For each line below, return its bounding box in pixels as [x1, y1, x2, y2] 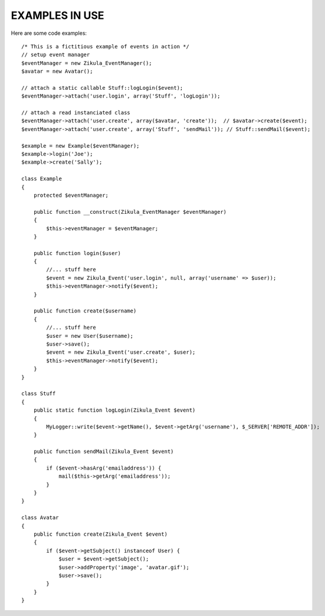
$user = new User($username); [46, 333, 134, 339]
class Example [21, 175, 62, 182]
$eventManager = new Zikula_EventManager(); [21, 60, 153, 66]
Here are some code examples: [11, 30, 87, 37]
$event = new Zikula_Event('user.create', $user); [46, 349, 196, 356]
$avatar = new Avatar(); [21, 68, 93, 75]
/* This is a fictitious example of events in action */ [21, 43, 190, 50]
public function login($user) [33, 250, 121, 256]
